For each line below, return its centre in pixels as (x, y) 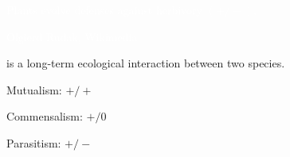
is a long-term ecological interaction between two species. (146, 63)
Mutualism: (34, 89)
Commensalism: (45, 116)
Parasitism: (34, 142)
